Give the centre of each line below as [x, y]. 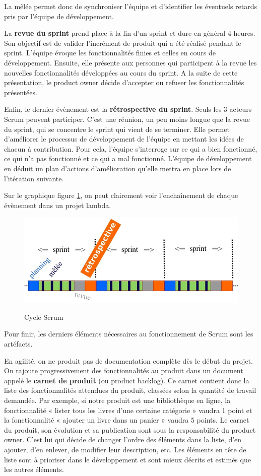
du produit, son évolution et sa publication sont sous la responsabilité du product [130, 429]
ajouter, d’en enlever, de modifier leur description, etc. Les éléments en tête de [125, 449]
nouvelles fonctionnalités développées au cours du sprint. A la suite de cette [121, 72]
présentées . [21, 92]
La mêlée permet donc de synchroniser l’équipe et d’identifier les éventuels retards [131, 6]
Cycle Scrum [44, 317]
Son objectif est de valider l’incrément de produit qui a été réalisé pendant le [123, 43]
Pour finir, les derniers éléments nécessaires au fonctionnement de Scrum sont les [129, 334]
